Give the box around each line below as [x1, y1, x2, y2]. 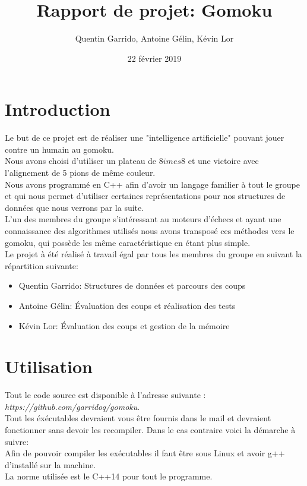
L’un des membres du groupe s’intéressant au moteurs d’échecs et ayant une [5, 213, 281, 225]
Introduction [5, 97, 110, 121]
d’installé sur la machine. [5, 458, 96, 471]
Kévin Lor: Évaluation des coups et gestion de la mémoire [18, 319, 230, 332]
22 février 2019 [127, 52, 182, 64]
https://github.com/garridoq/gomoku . [5, 400, 140, 412]
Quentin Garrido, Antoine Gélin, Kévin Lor [75, 32, 234, 45]
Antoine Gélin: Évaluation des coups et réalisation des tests [18, 299, 236, 311]
